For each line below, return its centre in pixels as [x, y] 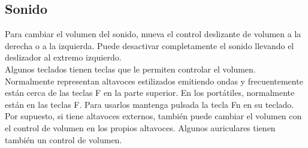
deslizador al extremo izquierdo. [63, 57]
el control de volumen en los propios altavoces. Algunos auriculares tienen [140, 127]
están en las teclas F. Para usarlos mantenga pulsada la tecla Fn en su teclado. [150, 104]
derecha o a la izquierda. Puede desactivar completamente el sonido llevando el [150, 45]
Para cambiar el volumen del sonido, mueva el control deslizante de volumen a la [153, 34]
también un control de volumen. [64, 139]
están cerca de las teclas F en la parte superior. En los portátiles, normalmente [150, 93]
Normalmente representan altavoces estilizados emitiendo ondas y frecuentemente [154, 81]
